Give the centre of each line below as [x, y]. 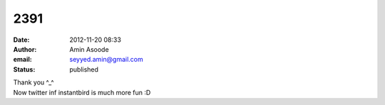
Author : [25, 49]
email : [22, 60]
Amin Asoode [89, 49]
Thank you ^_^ [34, 82]
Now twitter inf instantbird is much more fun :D [82, 92]
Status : [24, 69]
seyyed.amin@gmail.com [106, 60]
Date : [21, 40]
